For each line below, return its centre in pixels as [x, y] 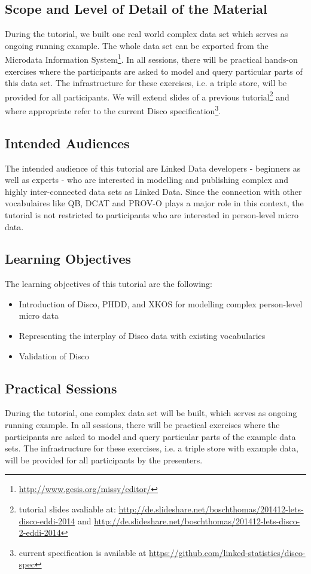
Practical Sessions [61, 388]
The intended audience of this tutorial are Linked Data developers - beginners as [153, 168]
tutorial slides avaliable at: [67, 509]
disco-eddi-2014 [47, 520]
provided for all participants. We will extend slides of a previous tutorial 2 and [147, 96]
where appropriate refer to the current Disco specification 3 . [113, 110]
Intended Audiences [67, 143]
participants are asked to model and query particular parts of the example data [150, 436]
